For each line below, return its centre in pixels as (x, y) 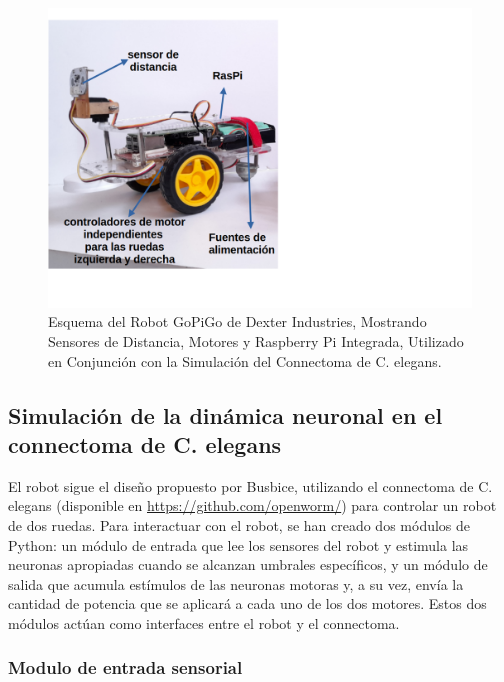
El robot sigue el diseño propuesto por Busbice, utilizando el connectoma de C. (250, 485)
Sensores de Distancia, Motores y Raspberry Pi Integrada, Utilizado (256, 340)
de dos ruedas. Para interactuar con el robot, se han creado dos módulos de (239, 524)
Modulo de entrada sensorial (125, 667)
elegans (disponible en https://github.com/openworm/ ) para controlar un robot (252, 505)
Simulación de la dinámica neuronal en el (225, 414)
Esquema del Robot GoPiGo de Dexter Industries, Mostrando (237, 321)
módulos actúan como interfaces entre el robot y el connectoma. (204, 622)
